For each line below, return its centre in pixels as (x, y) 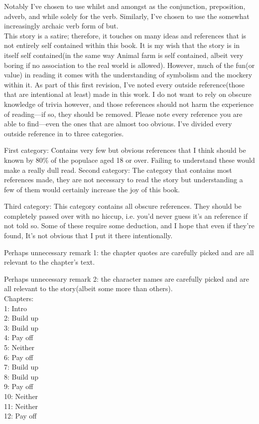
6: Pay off (19, 357)
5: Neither (19, 347)
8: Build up (21, 376)
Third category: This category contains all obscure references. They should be (123, 206)
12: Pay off (20, 416)
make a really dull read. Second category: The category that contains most (118, 170)
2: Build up (21, 318)
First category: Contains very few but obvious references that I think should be (125, 150)
